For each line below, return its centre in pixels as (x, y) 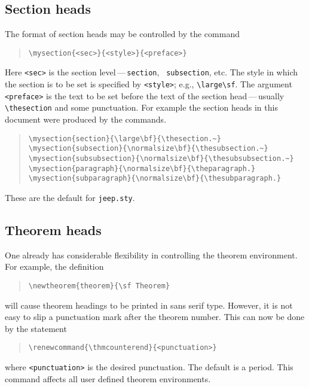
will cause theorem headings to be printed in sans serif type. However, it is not (149, 305)
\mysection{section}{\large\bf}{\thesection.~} (125, 138)
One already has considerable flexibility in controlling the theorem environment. (151, 255)
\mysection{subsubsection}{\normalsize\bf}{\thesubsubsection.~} (161, 158)
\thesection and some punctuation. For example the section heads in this (141, 107)
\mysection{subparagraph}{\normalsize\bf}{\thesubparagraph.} (155, 179)
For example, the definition (54, 266)
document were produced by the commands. (86, 119)
